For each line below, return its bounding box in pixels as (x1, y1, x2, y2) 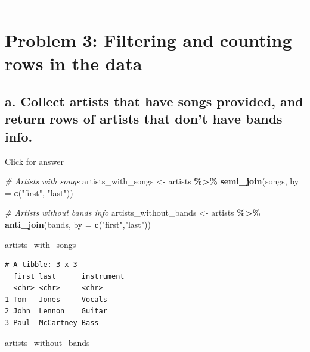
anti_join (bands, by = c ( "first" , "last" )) (5, 218, 151, 230)
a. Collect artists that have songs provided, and (5, 92, 303, 110)
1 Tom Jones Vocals (5, 295, 107, 304)
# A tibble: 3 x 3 (5, 260, 77, 269)
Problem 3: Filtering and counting (5, 28, 292, 52)
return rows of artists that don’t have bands (5, 109, 283, 128)
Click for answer (5, 155, 64, 167)
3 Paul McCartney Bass (5, 319, 99, 328)
